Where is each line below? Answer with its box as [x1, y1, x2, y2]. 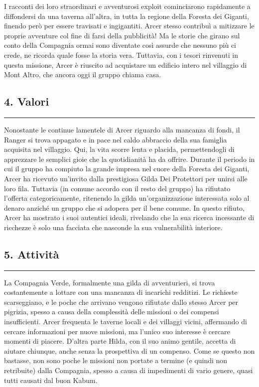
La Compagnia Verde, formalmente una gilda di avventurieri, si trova [4, 277, 215, 287]
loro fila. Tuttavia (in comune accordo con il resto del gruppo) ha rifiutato [4, 183, 231, 193]
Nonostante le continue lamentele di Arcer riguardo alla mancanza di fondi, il [4, 124, 240, 134]
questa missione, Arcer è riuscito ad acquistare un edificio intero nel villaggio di [4, 59, 247, 70]
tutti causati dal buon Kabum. [4, 375, 98, 385]
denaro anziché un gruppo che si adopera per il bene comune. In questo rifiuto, [4, 202, 245, 213]
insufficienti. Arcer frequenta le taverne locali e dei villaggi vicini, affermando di [4, 316, 247, 327]
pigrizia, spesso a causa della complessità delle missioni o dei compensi [4, 306, 219, 317]
